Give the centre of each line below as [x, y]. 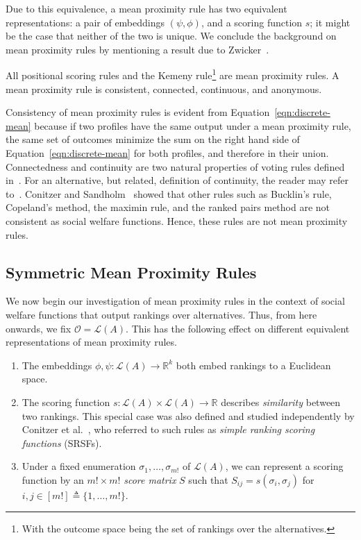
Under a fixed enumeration [79, 466]
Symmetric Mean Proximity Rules [131, 272]
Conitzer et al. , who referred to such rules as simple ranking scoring [168, 429]
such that [208, 479]
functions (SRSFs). [62, 442]
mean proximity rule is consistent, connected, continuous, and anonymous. [164, 88]
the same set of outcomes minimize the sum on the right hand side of [153, 139]
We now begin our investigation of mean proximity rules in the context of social [175, 301]
